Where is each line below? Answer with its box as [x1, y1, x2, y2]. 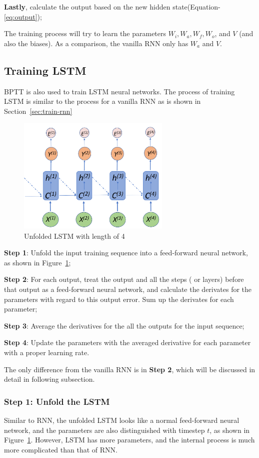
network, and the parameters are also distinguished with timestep [4, 424, 205, 435]
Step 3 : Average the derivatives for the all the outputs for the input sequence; [4, 320, 244, 331]
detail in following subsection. [4, 374, 95, 384]
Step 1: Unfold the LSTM [4, 395, 110, 407]
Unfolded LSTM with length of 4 [24, 230, 125, 241]
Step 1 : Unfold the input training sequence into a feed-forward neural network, [4, 247, 248, 258]
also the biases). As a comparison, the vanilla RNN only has [4, 38, 188, 48]
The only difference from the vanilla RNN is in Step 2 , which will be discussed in [4, 364, 255, 374]
